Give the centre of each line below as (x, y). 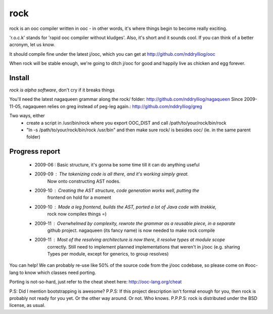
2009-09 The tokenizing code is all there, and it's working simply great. (112, 174)
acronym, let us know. (32, 45)
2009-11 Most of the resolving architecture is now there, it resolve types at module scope (130, 240)
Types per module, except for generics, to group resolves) (108, 254)
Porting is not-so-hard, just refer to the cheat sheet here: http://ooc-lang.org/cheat (96, 282)
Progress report (35, 151)
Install (19, 78)
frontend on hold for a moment (79, 197)
